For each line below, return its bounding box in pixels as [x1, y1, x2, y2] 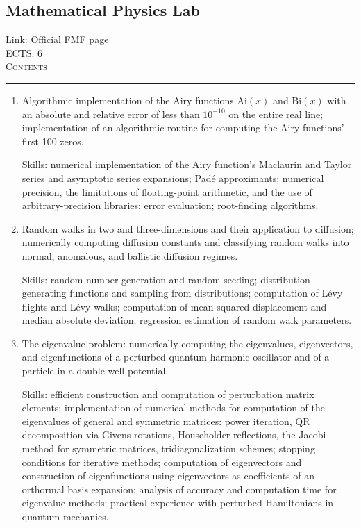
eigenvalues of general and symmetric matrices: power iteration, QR [22, 413, 310, 428]
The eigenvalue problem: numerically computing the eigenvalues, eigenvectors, [22, 336, 353, 350]
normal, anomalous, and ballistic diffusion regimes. [22, 248, 238, 263]
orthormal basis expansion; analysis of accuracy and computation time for [22, 481, 337, 496]
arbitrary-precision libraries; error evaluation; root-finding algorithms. [22, 198, 319, 213]
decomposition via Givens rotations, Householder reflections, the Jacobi [22, 427, 326, 442]
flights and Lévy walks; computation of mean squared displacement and [22, 299, 327, 313]
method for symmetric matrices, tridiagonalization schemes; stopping [22, 441, 315, 456]
